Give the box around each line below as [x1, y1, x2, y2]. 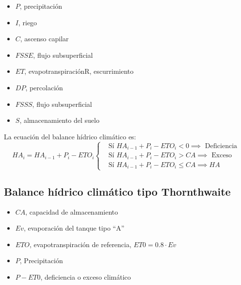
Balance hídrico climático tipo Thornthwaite [4, 184, 231, 199]
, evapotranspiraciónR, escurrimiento [24, 66, 134, 76]
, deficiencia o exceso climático [40, 271, 131, 282]
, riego [18, 17, 37, 27]
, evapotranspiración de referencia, [30, 239, 131, 249]
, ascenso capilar [20, 34, 69, 44]
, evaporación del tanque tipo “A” [23, 223, 125, 233]
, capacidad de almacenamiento [25, 206, 118, 217]
